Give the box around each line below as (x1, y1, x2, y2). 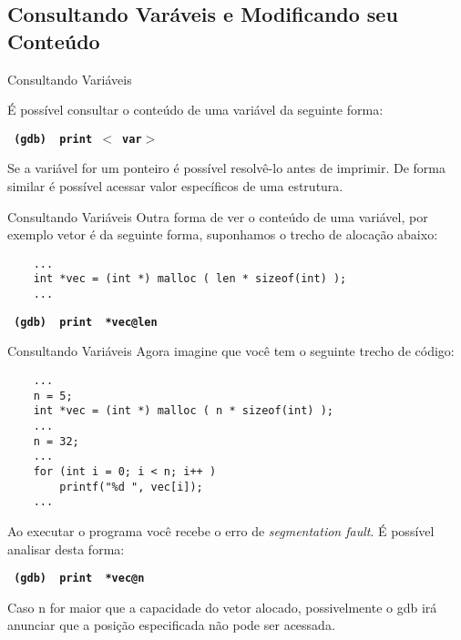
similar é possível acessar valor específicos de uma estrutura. (7, 177, 343, 196)
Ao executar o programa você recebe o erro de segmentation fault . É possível (7, 521, 435, 540)
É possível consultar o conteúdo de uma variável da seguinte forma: (7, 100, 384, 119)
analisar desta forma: (7, 539, 125, 558)
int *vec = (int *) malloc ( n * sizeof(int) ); (33, 404, 333, 418)
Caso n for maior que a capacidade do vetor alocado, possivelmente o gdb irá (7, 597, 437, 616)
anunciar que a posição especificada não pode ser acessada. (7, 615, 335, 635)
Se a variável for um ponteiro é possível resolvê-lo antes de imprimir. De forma (7, 158, 446, 178)
